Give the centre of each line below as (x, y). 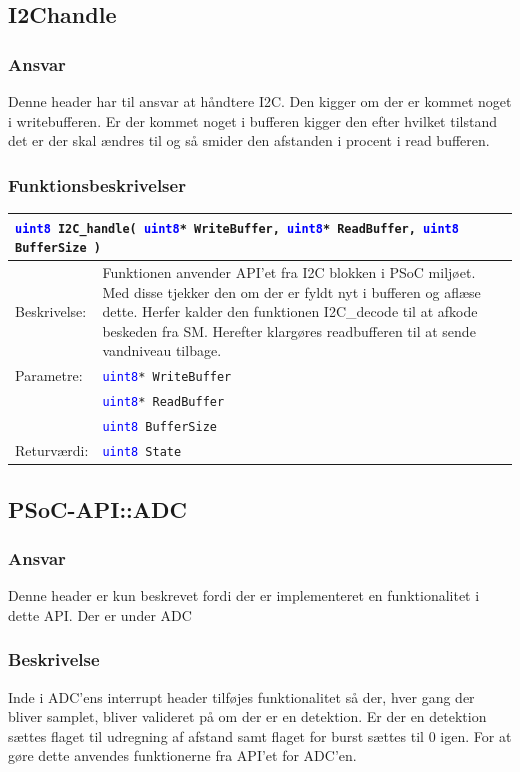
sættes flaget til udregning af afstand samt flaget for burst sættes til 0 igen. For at (260, 735)
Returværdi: (52, 450)
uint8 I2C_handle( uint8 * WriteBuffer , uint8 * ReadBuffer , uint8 (237, 228)
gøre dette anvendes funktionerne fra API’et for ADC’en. (182, 755)
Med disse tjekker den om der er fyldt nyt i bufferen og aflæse (291, 291)
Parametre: (49, 375)
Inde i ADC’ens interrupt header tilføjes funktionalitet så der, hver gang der (241, 696)
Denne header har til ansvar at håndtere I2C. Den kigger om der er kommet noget (260, 101)
